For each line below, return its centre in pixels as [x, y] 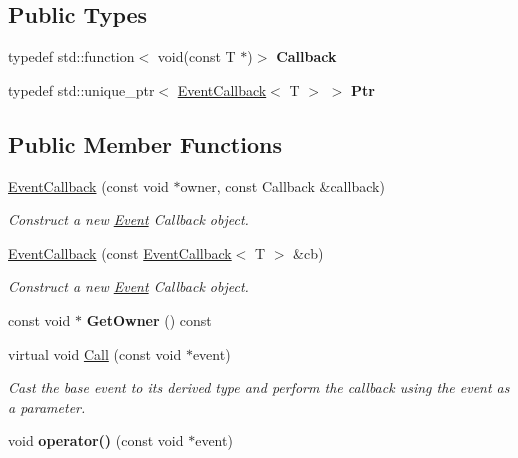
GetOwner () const [149, 319]
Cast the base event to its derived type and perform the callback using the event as [259, 387]
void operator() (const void [96, 440]
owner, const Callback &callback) [282, 185]
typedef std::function [71, 56]
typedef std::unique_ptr [81, 89]
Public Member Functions [145, 143]
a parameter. [47, 406]
